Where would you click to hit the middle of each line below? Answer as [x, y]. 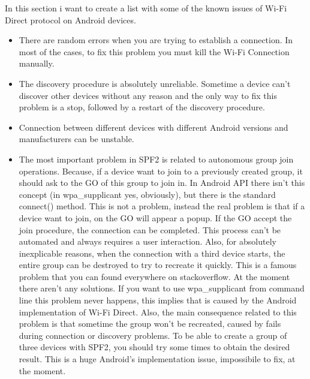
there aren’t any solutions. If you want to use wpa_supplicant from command [162, 288]
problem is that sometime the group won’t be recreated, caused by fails [150, 324]
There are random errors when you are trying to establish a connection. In [156, 40]
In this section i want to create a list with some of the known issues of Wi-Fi [146, 8]
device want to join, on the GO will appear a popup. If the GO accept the [155, 217]
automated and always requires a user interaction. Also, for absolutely [148, 241]
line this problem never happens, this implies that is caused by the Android [158, 300]
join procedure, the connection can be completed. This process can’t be [150, 229]
